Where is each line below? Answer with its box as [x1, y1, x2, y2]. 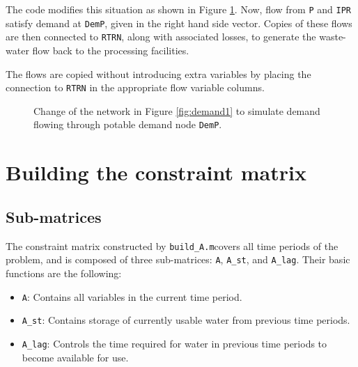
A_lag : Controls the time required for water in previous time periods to [22, 336, 327, 350]
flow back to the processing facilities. [32, 42, 189, 57]
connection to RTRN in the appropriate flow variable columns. [6, 80, 265, 95]
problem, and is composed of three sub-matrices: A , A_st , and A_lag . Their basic [6, 252, 350, 267]
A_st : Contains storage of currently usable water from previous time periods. [22, 313, 350, 327]
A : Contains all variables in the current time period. [22, 289, 242, 304]
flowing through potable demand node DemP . [33, 117, 222, 132]
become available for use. [22, 350, 129, 364]
